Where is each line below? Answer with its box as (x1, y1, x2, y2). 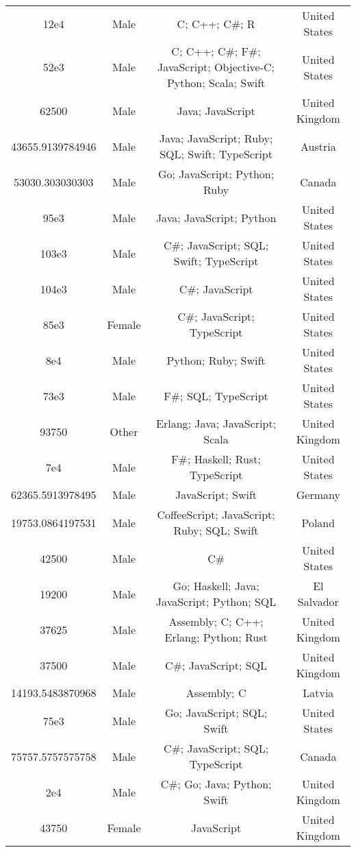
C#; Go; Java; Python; (160, 776, 272, 792)
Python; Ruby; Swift (166, 352, 266, 368)
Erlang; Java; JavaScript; (156, 415, 277, 431)
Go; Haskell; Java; (173, 578, 259, 594)
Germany (296, 487, 340, 502)
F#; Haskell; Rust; (171, 451, 261, 467)
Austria (300, 138, 336, 154)
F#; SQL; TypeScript (164, 387, 268, 404)
